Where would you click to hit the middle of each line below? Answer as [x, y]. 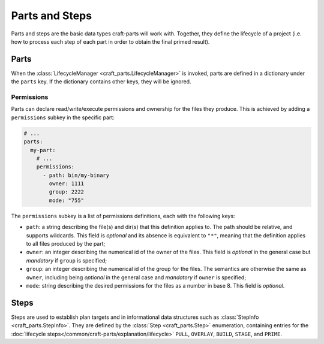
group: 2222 [66, 192]
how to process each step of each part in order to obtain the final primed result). [110, 41]
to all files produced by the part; [66, 244]
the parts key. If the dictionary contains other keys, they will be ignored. [101, 82]
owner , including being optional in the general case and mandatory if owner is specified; [136, 277]
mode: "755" [66, 200]
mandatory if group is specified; [67, 260]
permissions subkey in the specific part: [63, 117]
